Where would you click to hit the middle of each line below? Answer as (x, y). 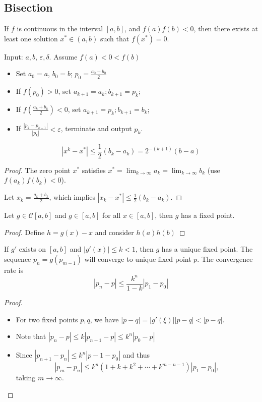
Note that (31, 336)
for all (111, 215)
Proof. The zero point (37, 170)
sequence (18, 259)
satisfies (94, 170)
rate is (14, 270)
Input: (14, 56)
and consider (114, 232)
